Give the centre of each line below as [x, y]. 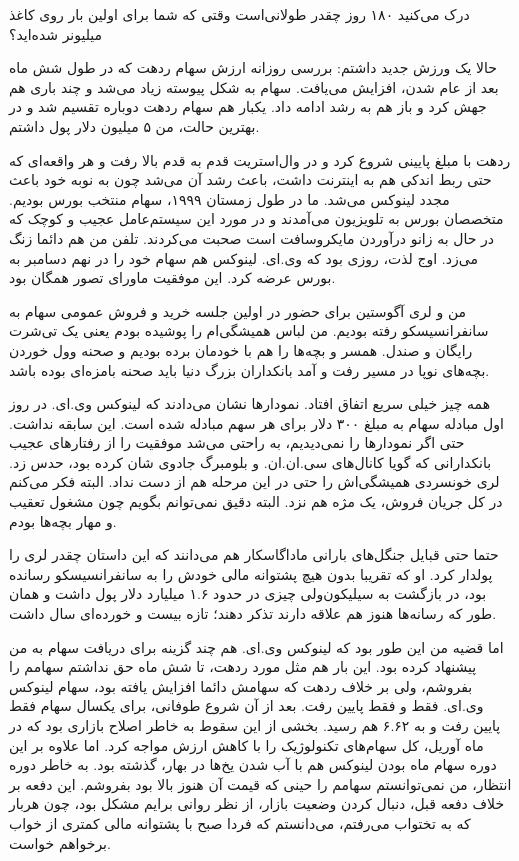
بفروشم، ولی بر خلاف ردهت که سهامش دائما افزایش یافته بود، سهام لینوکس [241, 685]
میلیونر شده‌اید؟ [56, 33]
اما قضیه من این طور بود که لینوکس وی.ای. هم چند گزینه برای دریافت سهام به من [256, 646]
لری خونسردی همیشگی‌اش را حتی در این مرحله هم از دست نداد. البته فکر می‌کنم [254, 481]
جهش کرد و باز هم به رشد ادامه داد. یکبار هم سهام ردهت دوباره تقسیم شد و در [248, 106]
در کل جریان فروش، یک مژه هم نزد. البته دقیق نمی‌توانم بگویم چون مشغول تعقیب [256, 501]
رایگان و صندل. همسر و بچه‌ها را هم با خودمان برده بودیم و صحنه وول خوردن [241, 349]
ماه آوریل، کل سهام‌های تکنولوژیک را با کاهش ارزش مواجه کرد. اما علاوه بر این [246, 744]
